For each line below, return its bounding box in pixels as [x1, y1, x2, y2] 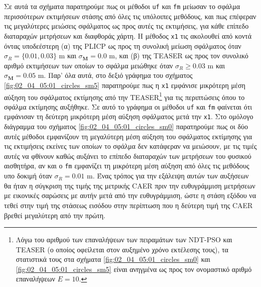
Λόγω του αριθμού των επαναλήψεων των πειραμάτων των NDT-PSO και [16, 234, 232, 245]
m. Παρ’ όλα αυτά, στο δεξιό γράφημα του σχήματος [38, 70, 193, 80]
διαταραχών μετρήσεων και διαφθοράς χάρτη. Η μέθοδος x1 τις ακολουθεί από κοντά [4, 30, 252, 41]
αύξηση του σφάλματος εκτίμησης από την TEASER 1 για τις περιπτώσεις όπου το [4, 90, 245, 102]
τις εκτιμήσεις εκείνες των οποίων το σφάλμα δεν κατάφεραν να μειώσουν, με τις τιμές [4, 141, 257, 151]
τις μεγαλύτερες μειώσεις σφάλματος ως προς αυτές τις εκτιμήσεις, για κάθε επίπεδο [4, 21, 249, 31]
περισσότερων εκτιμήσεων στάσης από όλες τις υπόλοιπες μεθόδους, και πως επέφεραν [4, 11, 256, 21]
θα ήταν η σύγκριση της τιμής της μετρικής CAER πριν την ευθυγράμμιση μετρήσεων [4, 180, 255, 190]
